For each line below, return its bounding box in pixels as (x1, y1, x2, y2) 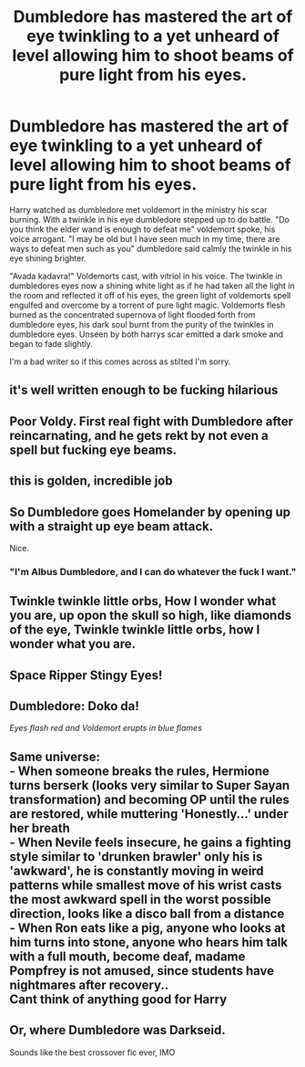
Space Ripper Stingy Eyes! (9, 667, 163, 683)
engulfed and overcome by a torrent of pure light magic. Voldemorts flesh (9, 299, 286, 310)
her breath (9, 820, 71, 836)
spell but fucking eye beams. (9, 442, 178, 457)
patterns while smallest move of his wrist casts (9, 877, 282, 893)
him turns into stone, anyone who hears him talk (9, 934, 289, 950)
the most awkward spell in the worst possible (9, 892, 271, 907)
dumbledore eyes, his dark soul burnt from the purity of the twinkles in (9, 319, 275, 330)
